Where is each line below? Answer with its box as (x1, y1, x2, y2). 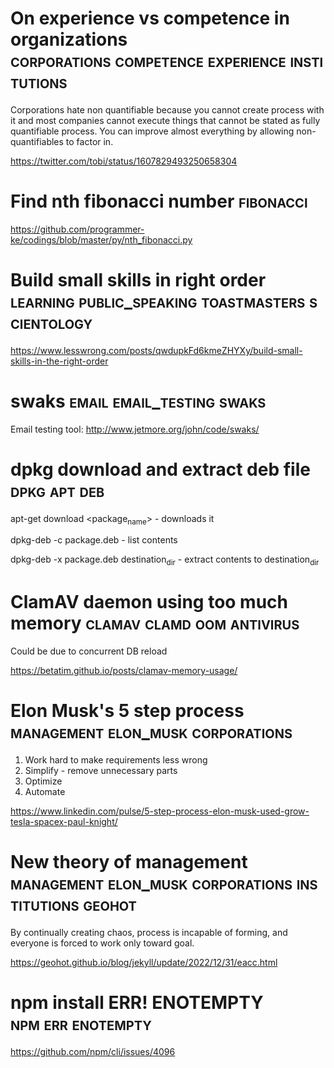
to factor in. (65, 135, 114, 147)
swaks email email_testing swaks (10, 390, 267, 412)
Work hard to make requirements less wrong (24, 754, 208, 766)
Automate (24, 786, 66, 798)
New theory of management (10, 851, 248, 874)
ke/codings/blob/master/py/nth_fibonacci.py (10, 233, 193, 246)
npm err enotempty (10, 1013, 152, 1036)
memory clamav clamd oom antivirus (10, 612, 300, 635)
